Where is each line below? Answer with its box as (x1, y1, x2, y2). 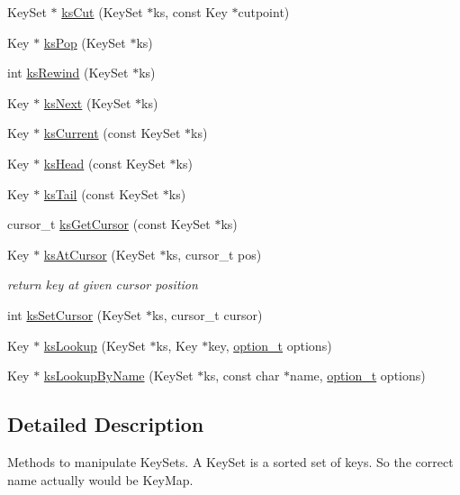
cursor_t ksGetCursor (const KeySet (7, 215, 211, 234)
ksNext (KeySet (43, 93, 131, 112)
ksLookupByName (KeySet (43, 366, 194, 385)
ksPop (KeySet (43, 32, 126, 51)
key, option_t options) (208, 335, 332, 354)
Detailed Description (7, 410, 204, 438)
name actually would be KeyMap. (7, 470, 194, 489)
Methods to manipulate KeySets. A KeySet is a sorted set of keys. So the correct (7, 452, 454, 471)
